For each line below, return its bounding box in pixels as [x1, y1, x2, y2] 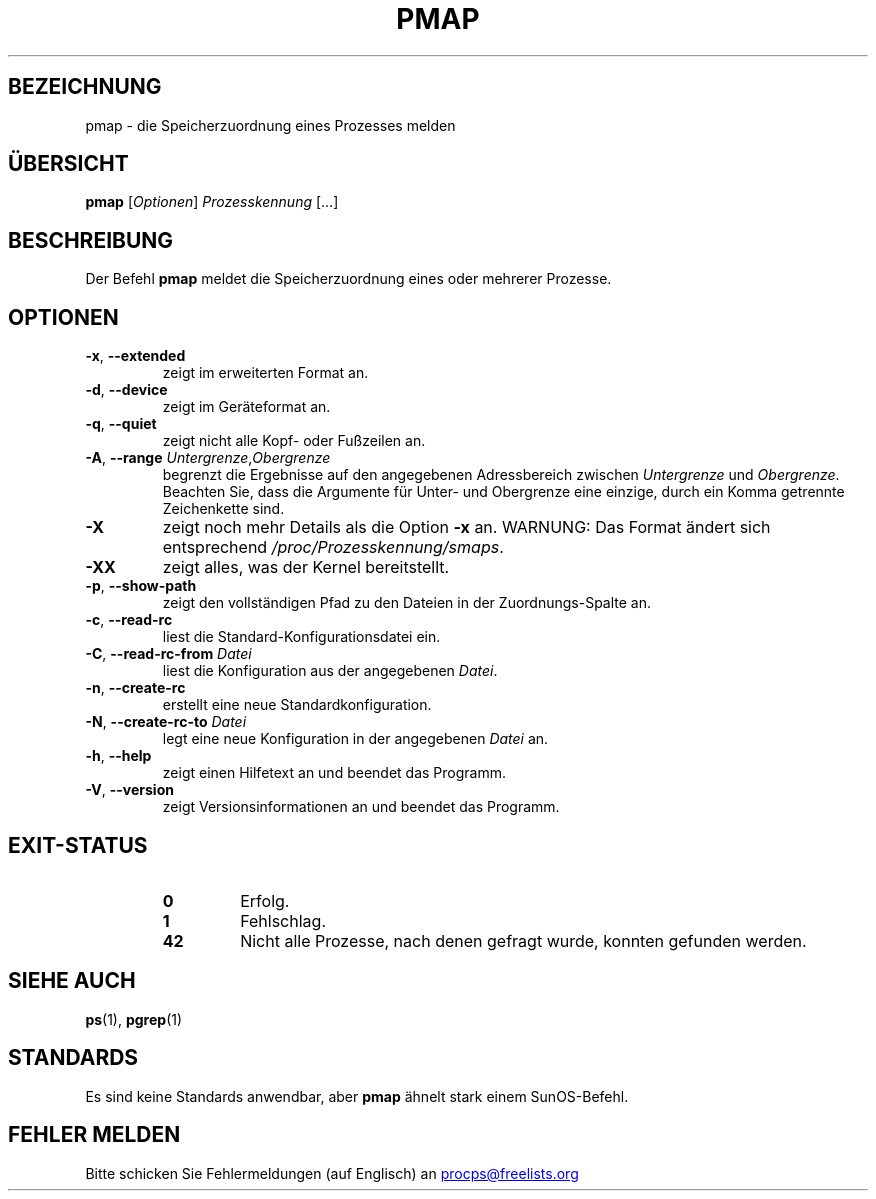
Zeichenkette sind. [162, 500, 285, 518]
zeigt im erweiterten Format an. [162, 364, 369, 382]
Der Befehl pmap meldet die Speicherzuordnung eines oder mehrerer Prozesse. [85, 270, 612, 288]
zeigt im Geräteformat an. [162, 398, 331, 416]
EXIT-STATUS [8, 832, 148, 858]
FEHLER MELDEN [8, 1122, 181, 1148]
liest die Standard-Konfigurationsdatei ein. [162, 628, 441, 646]
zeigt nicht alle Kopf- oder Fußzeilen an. [162, 432, 426, 450]
